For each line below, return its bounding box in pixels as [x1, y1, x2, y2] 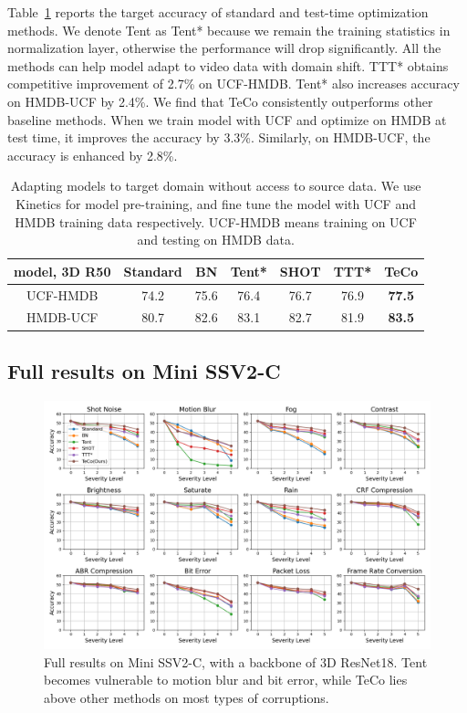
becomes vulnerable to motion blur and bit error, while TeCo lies [44, 670, 408, 689]
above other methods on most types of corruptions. [44, 687, 329, 707]
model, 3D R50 [14, 261, 111, 280]
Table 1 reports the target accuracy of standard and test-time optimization [7, 3, 429, 21]
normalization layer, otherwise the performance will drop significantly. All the [7, 38, 441, 58]
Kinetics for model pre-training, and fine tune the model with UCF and [16, 194, 416, 213]
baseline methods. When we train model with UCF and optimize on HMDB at [7, 110, 447, 129]
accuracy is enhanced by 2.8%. [7, 145, 178, 164]
